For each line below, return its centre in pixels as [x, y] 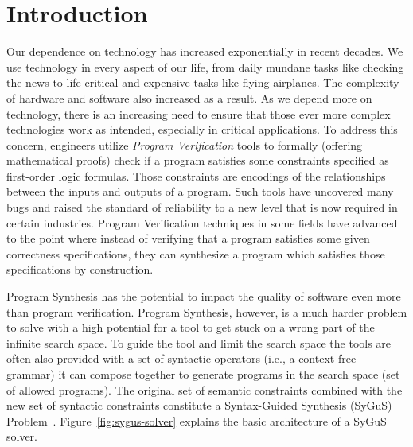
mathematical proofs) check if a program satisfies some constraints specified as [198, 160]
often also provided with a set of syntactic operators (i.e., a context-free [181, 358]
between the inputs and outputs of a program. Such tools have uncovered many [200, 191]
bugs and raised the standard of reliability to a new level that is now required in [202, 207]
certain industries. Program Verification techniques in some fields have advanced [202, 222]
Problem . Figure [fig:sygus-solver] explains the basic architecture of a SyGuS [197, 420]
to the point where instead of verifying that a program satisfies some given [188, 238]
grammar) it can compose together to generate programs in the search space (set [203, 374]
